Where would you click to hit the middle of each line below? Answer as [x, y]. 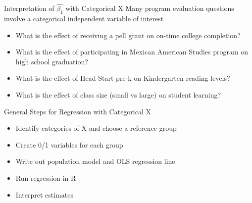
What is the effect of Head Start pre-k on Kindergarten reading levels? [123, 78]
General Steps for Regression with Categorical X [77, 111]
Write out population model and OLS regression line [95, 161]
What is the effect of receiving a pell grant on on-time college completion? [128, 35]
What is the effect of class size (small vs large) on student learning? [118, 94]
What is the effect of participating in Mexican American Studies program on [132, 52]
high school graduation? [52, 61]
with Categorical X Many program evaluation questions [150, 8]
